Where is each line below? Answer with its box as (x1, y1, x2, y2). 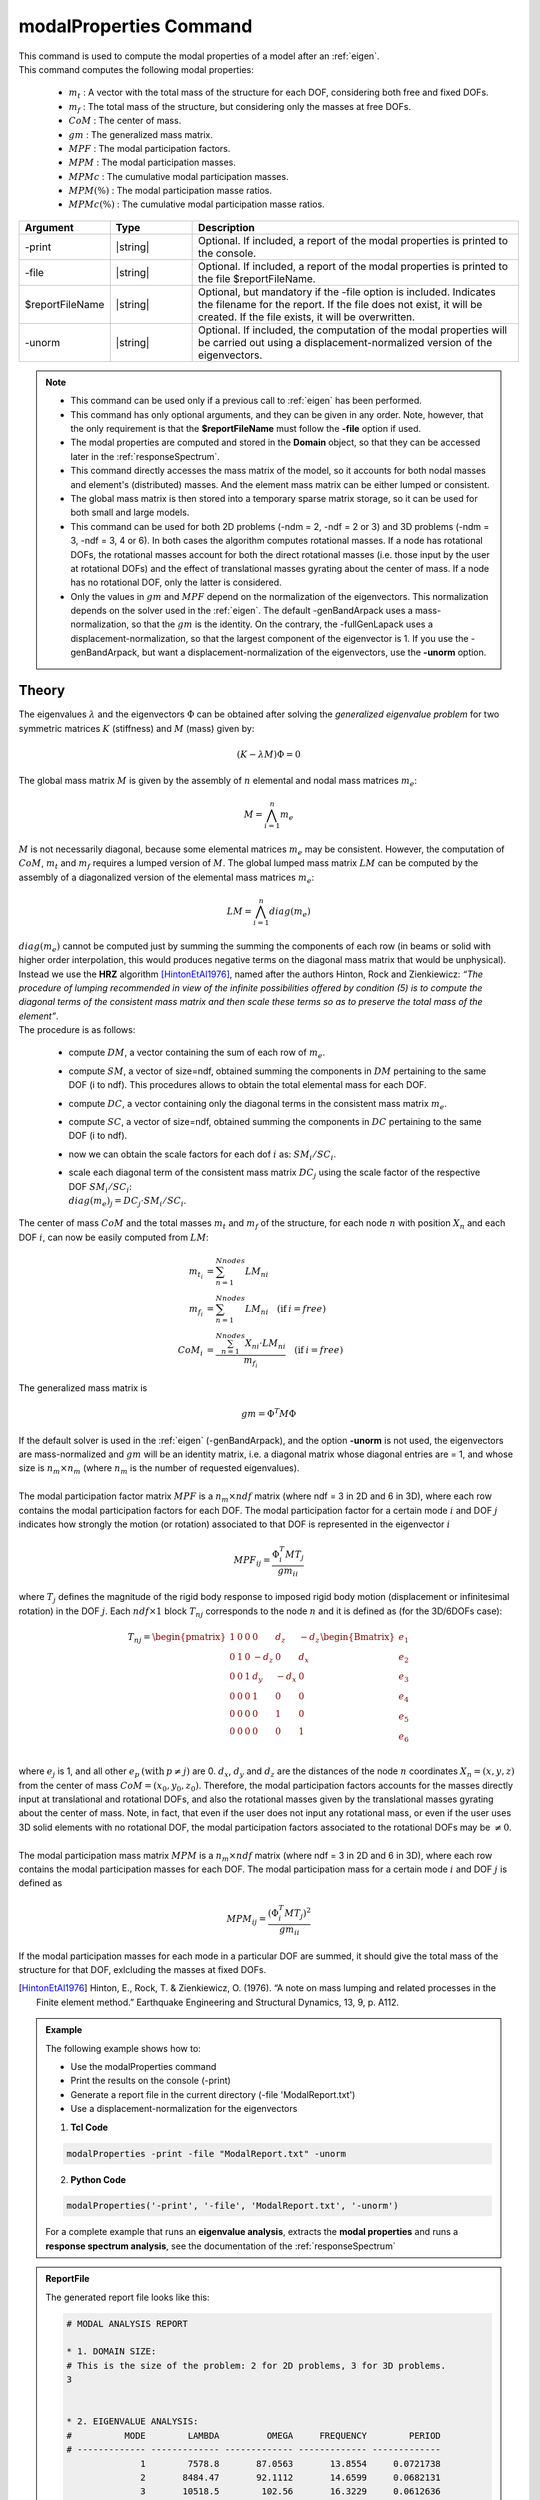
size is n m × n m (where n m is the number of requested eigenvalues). (18, 1462, 300, 1477)
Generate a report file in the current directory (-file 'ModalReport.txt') (70, 2088, 356, 2100)
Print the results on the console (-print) (70, 2075, 232, 2087)
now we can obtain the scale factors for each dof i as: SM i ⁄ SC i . (68, 1148, 337, 1162)
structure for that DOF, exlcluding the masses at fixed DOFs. (18, 1964, 267, 1976)
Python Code (70, 2173, 127, 2185)
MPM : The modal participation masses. (68, 156, 237, 169)
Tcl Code (70, 2121, 109, 2133)
